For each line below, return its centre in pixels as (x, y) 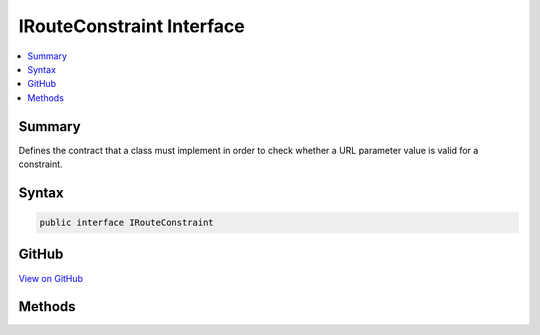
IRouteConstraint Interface (131, 26)
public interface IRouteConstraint (126, 223)
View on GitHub (51, 278)
